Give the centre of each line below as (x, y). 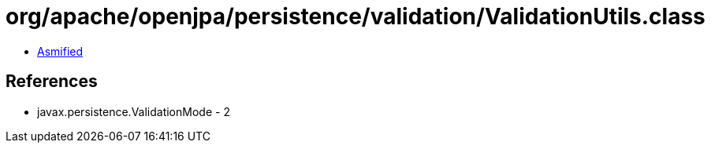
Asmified (60, 51)
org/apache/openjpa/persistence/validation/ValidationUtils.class (355, 16)
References (52, 82)
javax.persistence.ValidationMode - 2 (134, 111)
